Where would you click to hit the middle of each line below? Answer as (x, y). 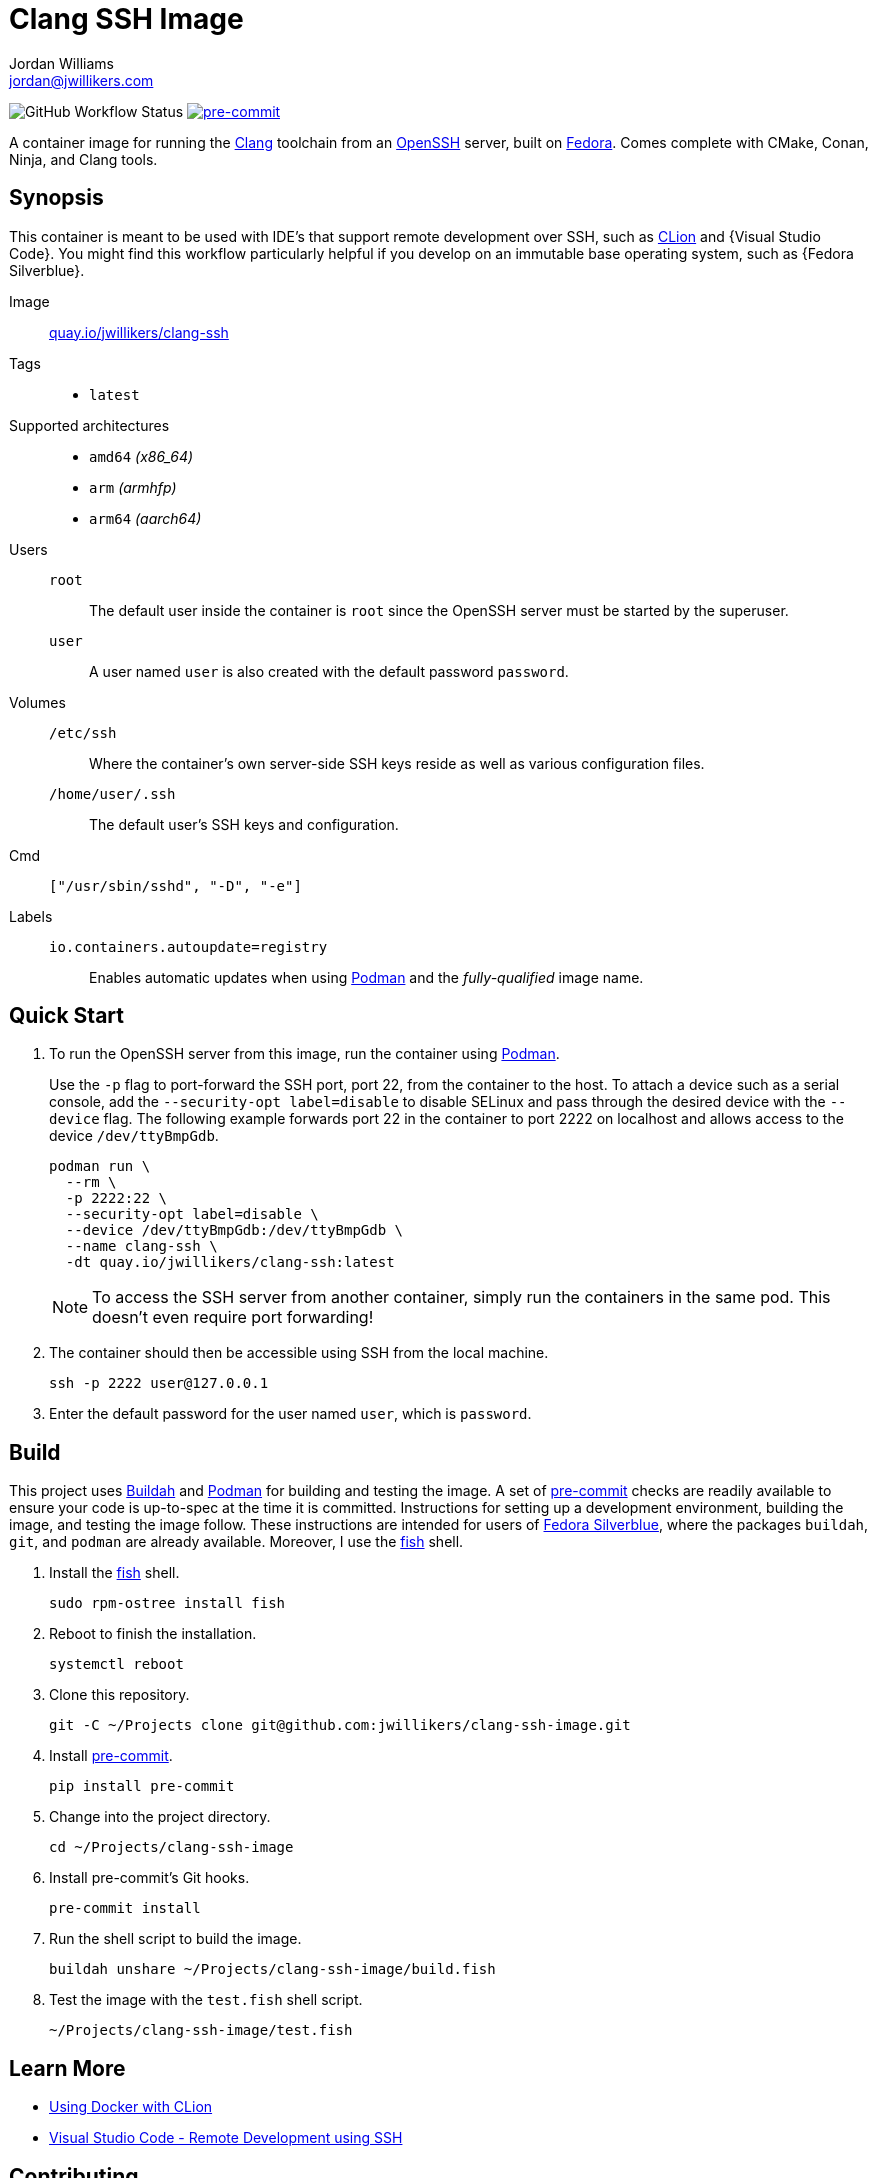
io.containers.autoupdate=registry (188, 946)
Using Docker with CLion (131, 2107)
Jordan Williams (61, 63)
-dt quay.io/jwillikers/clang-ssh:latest (230, 1262)
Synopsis (56, 198)
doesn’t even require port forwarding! (233, 1317)
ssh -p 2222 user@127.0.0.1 (159, 1383)
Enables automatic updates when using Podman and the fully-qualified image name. (366, 977)
